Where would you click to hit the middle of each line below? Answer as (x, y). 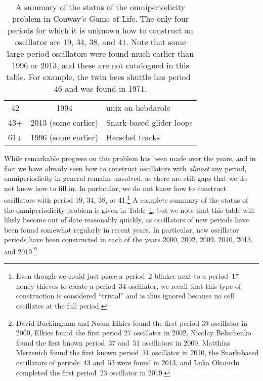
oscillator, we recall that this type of (185, 285)
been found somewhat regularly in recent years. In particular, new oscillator (122, 229)
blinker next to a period (191, 276)
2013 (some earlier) (64, 122)
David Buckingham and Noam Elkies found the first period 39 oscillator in (131, 322)
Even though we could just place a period (80, 276)
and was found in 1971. (106, 88)
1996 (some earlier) (64, 137)
